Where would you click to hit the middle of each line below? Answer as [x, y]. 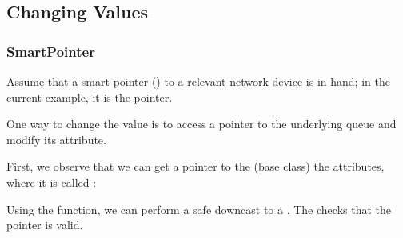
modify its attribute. [56, 139]
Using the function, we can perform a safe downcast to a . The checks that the [199, 209]
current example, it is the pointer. [90, 97]
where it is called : [52, 182]
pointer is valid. [45, 225]
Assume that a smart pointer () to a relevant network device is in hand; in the [198, 81]
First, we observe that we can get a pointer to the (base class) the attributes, [196, 166]
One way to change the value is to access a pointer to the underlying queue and [201, 124]
